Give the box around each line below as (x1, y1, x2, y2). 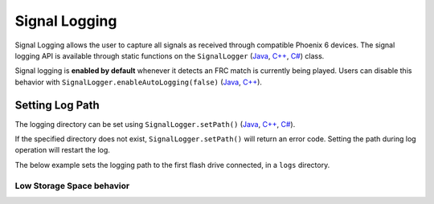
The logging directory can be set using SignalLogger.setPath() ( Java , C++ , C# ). (14, 119, 296, 129)
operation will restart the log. (14, 145, 110, 155)
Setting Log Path (14, 98, 100, 112)
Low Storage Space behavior (14, 180, 130, 191)
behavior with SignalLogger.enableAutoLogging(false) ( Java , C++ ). (14, 77, 263, 87)
